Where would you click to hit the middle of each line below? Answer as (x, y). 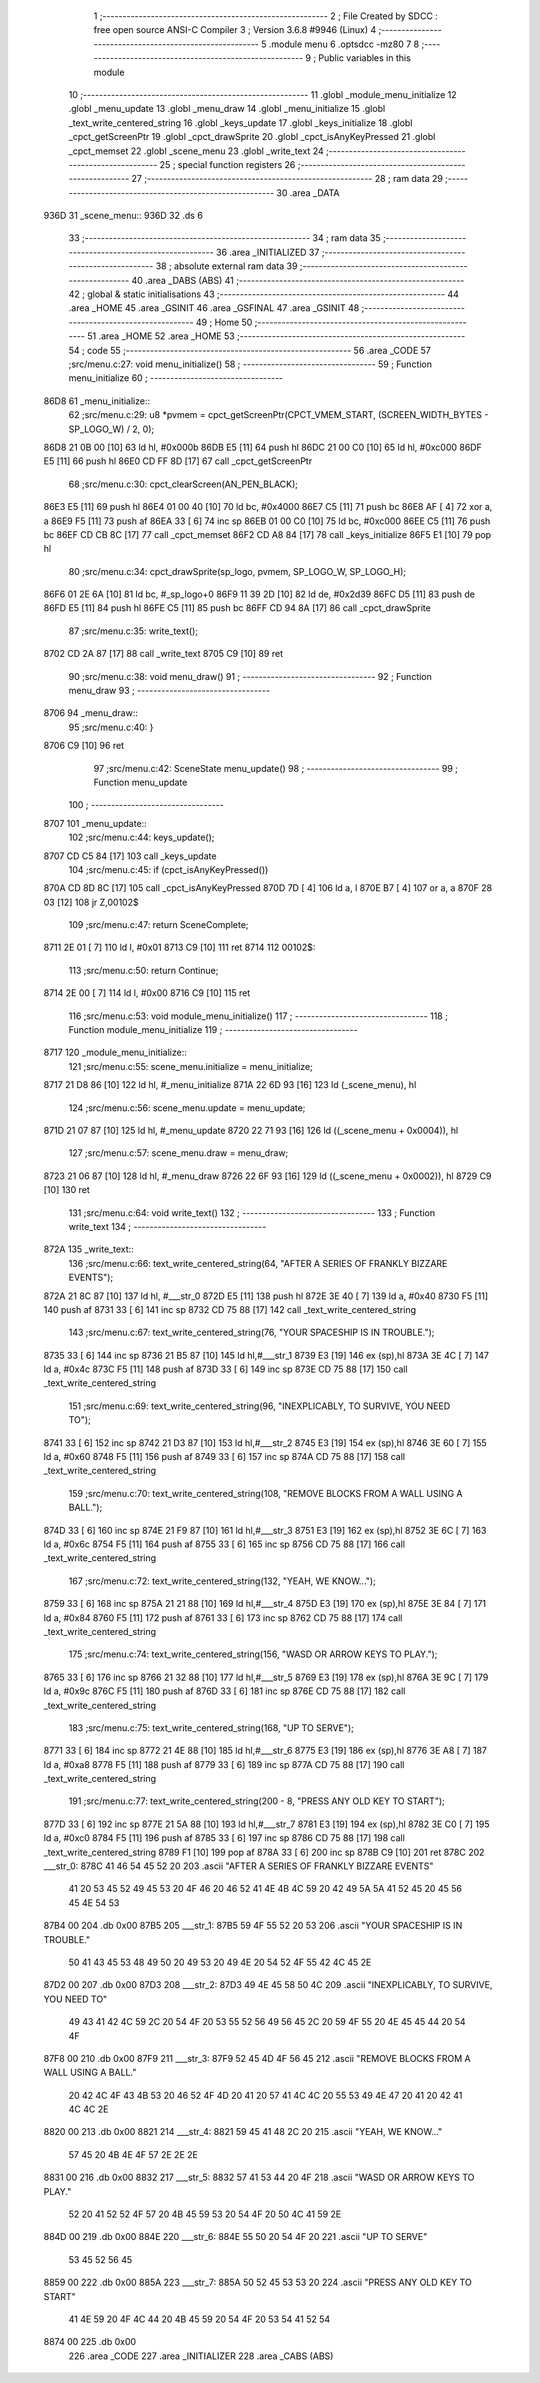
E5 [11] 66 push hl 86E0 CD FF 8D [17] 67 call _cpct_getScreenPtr (178, 461)
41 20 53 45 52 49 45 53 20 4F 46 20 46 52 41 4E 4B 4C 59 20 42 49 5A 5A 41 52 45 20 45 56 (265, 1889)
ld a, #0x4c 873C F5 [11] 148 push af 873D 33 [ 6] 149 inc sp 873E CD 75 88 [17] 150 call (226, 1369)
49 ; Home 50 (224, 322)
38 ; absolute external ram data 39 (226, 266)
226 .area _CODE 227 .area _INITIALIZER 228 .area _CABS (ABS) (201, 2356)
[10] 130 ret (66, 1190)
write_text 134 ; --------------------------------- (167, 1226)
